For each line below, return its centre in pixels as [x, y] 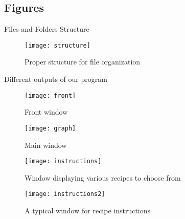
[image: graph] [50, 128]
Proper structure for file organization [83, 62]
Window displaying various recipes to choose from [103, 177]
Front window [46, 112]
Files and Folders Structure [47, 29]
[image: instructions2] [65, 194]
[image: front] [50, 95]
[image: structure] [57, 45]
